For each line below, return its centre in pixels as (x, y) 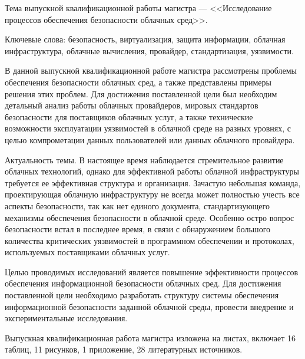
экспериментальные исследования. (66, 318)
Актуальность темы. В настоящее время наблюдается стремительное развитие (144, 159)
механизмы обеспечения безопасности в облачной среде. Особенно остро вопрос (150, 217)
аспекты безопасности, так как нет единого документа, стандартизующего (137, 205)
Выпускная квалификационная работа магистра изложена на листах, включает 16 (150, 337)
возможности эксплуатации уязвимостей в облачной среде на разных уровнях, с (148, 128)
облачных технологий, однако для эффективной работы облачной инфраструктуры (152, 171)
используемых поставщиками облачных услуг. (87, 252)
